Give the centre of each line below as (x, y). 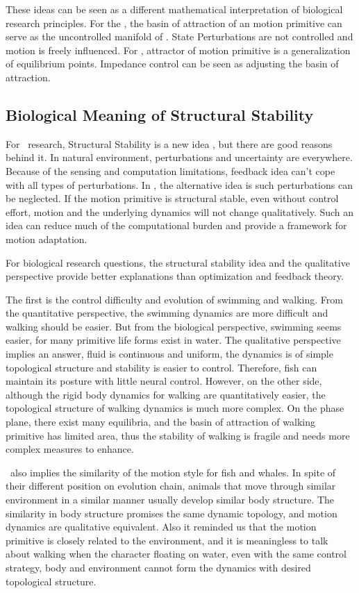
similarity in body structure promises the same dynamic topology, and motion (172, 513)
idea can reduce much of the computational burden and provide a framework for (176, 225)
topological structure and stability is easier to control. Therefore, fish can (161, 367)
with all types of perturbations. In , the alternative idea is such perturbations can (179, 184)
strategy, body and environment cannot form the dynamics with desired (158, 567)
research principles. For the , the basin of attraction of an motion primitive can (174, 23)
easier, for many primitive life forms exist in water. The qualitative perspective (173, 340)
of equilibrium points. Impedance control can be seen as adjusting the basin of (172, 64)
